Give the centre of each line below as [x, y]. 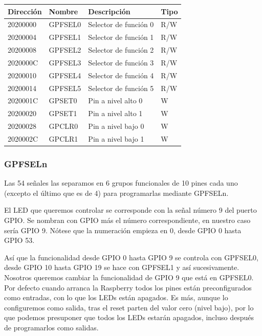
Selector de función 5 [121, 88]
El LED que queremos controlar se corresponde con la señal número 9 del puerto [130, 210]
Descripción [109, 11]
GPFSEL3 [65, 62]
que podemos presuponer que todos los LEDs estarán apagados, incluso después [129, 317]
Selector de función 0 [121, 24]
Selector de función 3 [121, 62]
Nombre [63, 11]
